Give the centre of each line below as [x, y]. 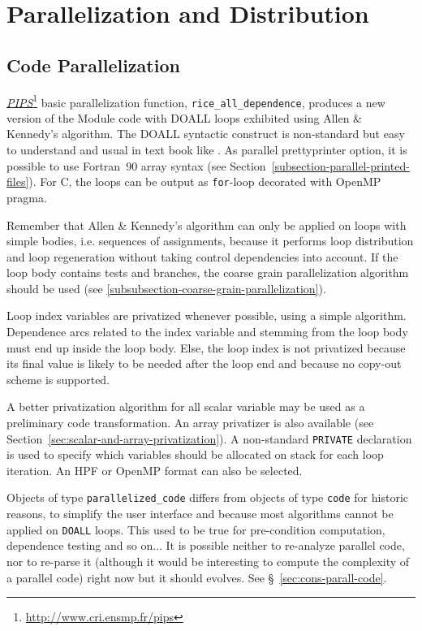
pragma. [27, 197]
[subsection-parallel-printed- [340, 165]
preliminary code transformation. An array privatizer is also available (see [190, 423]
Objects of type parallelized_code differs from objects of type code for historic [207, 497]
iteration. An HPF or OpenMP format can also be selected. [155, 470]
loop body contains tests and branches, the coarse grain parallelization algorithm [208, 272]
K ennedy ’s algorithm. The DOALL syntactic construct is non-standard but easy [206, 134]
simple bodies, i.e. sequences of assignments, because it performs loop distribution [210, 241]
